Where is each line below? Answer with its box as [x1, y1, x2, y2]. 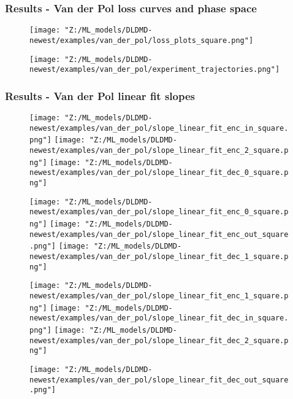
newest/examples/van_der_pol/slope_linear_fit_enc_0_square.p [29, 207, 289, 217]
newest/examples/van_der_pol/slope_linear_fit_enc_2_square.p [29, 146, 289, 155]
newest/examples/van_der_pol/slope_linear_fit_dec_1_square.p [29, 252, 289, 261]
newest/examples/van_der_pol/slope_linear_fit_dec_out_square [29, 375, 289, 384]
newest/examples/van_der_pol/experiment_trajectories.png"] [29, 65, 280, 74]
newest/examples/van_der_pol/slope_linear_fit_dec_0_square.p [29, 168, 289, 177]
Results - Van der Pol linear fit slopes [5, 88, 195, 103]
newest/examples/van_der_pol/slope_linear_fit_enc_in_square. [29, 123, 289, 133]
